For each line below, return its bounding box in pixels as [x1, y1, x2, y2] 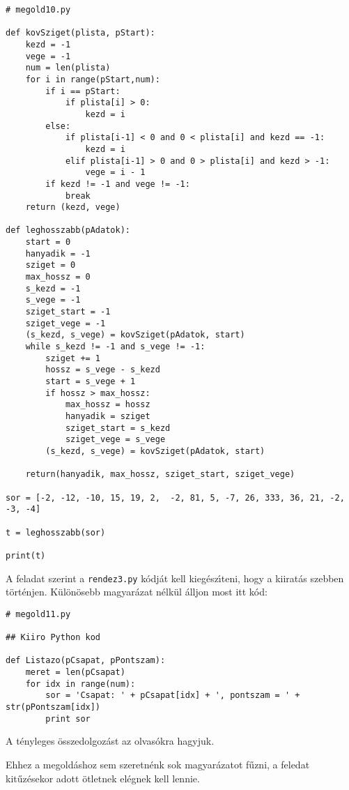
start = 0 [25, 237, 71, 248]
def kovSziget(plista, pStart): [6, 28, 155, 38]
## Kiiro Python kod [6, 632, 101, 643]
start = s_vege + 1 [45, 377, 136, 386]
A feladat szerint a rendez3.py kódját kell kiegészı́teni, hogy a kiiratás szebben [6, 570, 344, 585]
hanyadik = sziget [65, 411, 150, 421]
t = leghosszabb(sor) [6, 527, 106, 538]
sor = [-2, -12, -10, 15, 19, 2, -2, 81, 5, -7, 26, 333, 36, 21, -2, [6, 492, 345, 503]
